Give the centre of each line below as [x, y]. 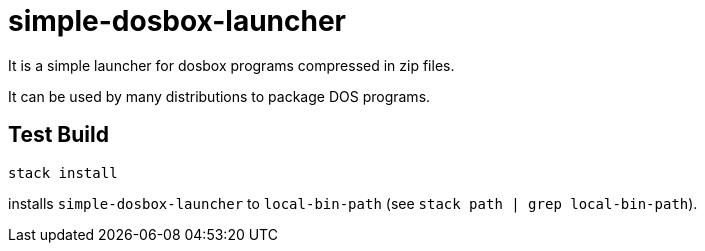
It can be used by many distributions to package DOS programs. [219, 96]
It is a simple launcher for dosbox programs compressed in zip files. [231, 65]
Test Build [58, 135]
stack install [63, 172]
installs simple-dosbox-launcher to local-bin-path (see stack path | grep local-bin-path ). [353, 203]
